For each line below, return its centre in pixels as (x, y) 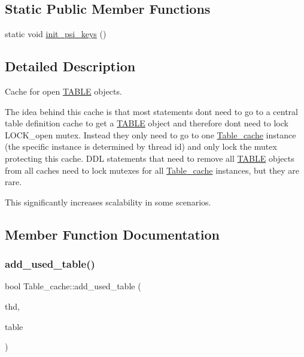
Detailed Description (70, 66)
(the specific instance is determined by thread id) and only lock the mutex (141, 146)
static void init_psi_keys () (56, 34)
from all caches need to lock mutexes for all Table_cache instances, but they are (152, 170)
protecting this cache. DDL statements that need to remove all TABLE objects (150, 158)
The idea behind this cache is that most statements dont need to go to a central (151, 111)
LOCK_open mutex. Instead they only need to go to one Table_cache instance (151, 134)
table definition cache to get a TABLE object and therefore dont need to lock (147, 123)
